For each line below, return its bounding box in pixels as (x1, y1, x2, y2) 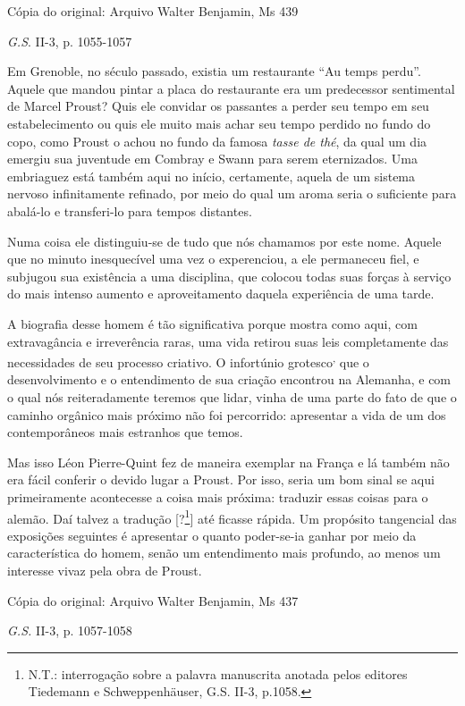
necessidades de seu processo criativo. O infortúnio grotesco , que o (7, 350, 369, 371)
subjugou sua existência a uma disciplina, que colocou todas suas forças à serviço (7, 266, 452, 285)
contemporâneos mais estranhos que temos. (7, 423, 243, 441)
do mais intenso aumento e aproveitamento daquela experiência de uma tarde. (7, 284, 435, 303)
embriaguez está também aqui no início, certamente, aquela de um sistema (7, 166, 416, 185)
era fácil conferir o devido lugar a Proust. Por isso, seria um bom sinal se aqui (7, 470, 435, 489)
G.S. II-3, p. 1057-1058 (7, 621, 132, 640)
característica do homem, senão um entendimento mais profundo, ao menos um (7, 543, 441, 562)
